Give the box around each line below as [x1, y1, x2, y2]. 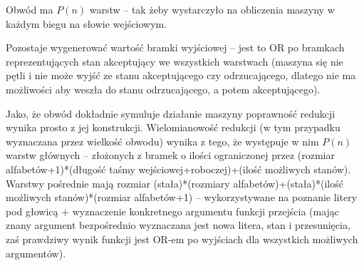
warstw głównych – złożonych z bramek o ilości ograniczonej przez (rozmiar [6, 148, 335, 163]
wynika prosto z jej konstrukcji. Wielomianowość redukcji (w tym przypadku [6, 120, 340, 135]
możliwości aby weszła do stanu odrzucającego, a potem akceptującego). [6, 81, 321, 96]
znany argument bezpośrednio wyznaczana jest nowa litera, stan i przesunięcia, [6, 218, 350, 232]
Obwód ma [6, 2, 53, 16]
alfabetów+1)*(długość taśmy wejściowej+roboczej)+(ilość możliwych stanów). [6, 161, 351, 176]
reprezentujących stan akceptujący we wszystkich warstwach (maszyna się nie [6, 53, 343, 68]
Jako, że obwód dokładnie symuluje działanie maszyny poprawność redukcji [6, 106, 336, 121]
